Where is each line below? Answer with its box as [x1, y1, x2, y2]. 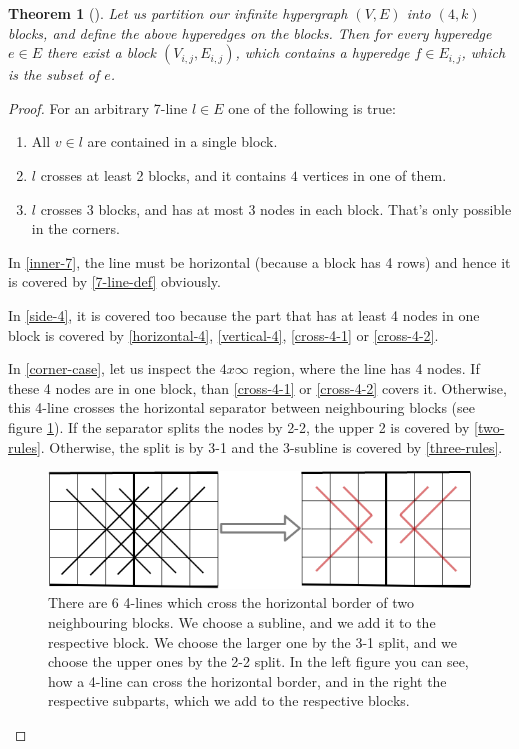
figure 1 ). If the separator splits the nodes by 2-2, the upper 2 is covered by [8, 416, 470, 437]
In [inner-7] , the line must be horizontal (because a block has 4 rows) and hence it [8, 251, 511, 272]
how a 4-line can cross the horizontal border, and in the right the [48, 670, 447, 691]
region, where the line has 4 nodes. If [253, 358, 480, 379]
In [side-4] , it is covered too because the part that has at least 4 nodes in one [8, 304, 480, 325]
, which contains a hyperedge [235, 42, 410, 63]
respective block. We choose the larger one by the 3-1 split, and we [48, 631, 458, 652]
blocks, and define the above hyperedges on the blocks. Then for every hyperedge [8, 22, 492, 43]
